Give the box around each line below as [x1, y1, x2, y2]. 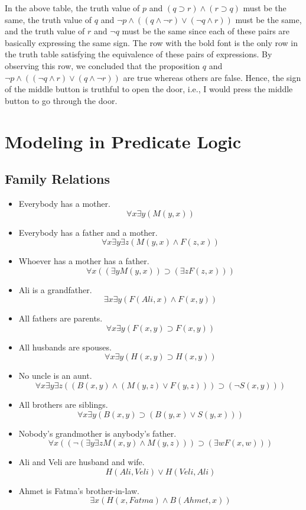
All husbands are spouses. [18, 340, 112, 353]
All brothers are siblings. [18, 398, 108, 411]
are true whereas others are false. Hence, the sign [123, 71, 301, 83]
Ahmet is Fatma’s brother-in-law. [18, 484, 140, 496]
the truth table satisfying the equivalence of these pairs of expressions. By [5, 48, 272, 60]
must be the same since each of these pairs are [122, 25, 290, 37]
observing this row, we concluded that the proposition [5, 59, 200, 72]
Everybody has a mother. [18, 197, 110, 209]
